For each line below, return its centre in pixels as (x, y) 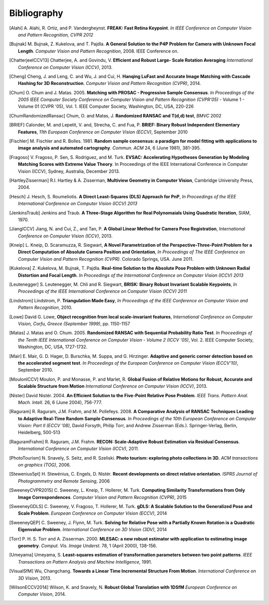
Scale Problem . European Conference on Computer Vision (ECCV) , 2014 (92, 513)
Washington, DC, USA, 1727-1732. (53, 347)
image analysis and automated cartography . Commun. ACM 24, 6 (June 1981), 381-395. (110, 148)
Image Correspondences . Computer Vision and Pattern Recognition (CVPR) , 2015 (102, 497)
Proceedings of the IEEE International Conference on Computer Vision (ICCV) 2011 (103, 291)
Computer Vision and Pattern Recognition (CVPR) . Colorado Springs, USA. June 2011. (106, 259)
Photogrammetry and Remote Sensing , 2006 (64, 481)
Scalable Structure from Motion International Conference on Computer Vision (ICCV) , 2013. (113, 386)
